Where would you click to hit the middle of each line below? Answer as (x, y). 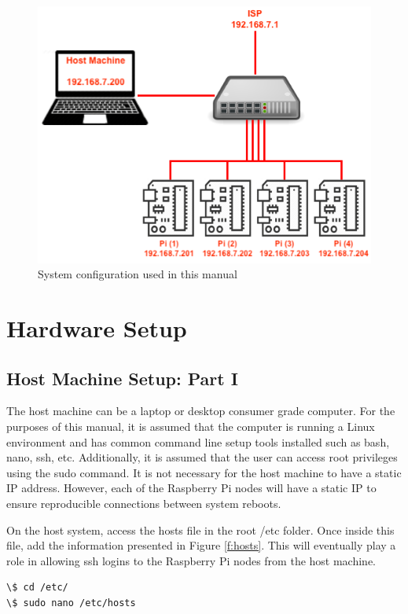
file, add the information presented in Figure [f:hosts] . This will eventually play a (201, 545)
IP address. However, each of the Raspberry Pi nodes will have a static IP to (191, 488)
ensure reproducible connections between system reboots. (144, 503)
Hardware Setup (97, 328)
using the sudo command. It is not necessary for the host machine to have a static (204, 472)
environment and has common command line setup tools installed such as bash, (198, 441)
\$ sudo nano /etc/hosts (71, 603)
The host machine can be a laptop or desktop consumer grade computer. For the (201, 411)
